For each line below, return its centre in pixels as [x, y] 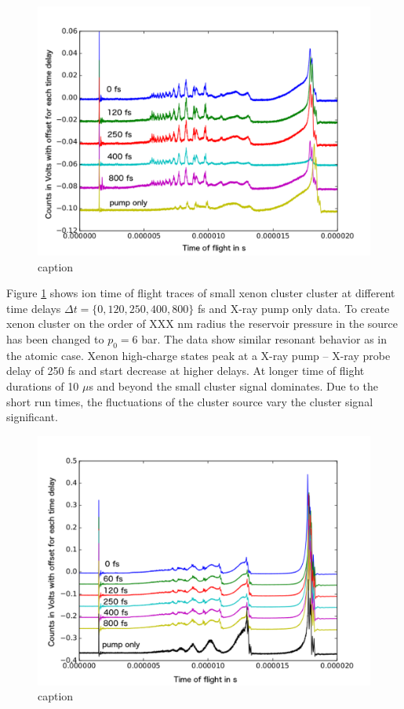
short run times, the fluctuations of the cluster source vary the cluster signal [190, 401]
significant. [32, 417]
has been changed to [55, 338]
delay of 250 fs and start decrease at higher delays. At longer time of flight [186, 371]
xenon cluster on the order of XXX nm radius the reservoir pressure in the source [202, 324]
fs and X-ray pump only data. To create [293, 308]
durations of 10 [43, 385]
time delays [34, 308]
